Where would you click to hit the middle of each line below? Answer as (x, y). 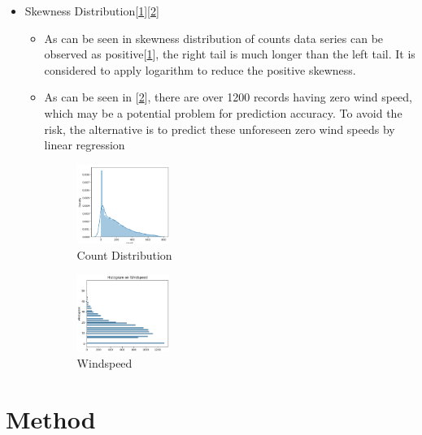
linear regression (85, 145)
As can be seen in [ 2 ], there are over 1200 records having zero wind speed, (228, 97)
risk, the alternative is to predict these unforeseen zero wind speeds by (220, 129)
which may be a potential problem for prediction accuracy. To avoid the (223, 112)
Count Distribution (124, 254)
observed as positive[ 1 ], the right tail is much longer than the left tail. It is (230, 54)
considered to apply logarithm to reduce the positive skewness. (200, 69)
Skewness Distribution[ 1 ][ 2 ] (92, 11)
